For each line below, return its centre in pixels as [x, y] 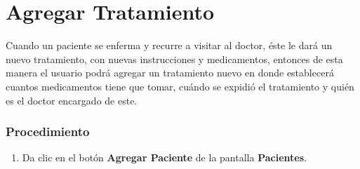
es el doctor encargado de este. [72, 100]
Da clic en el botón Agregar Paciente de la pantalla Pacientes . [164, 157]
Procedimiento [48, 131]
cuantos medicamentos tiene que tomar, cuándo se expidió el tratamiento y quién [180, 86]
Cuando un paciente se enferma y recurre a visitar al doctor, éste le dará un [169, 45]
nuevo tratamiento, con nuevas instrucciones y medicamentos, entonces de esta [174, 59]
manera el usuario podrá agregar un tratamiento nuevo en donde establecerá [170, 73]
